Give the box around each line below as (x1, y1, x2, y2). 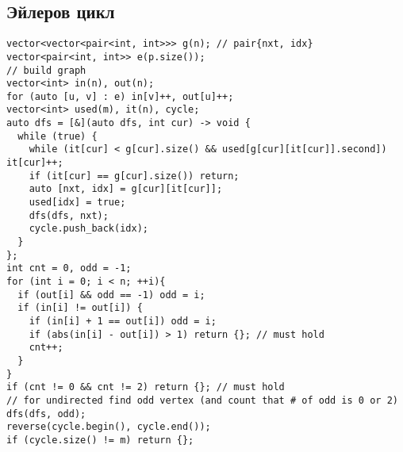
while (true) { (17, 130, 98, 142)
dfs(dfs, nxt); (29, 209, 109, 221)
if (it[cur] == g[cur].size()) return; (29, 170, 240, 182)
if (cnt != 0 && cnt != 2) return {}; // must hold (6, 381, 285, 393)
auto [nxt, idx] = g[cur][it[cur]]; (29, 183, 223, 195)
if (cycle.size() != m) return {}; (6, 434, 194, 446)
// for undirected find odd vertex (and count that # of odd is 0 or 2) (6, 394, 398, 406)
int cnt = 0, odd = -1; (6, 262, 132, 274)
